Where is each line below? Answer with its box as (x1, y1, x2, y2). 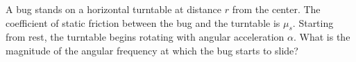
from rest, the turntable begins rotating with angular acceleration (6, 30, 285, 44)
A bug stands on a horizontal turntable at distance (6, 2, 222, 16)
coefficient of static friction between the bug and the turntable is (6, 15, 280, 30)
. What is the (294, 30, 350, 44)
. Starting (292, 15, 334, 30)
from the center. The (232, 2, 321, 16)
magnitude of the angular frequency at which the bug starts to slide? (6, 43, 298, 57)
